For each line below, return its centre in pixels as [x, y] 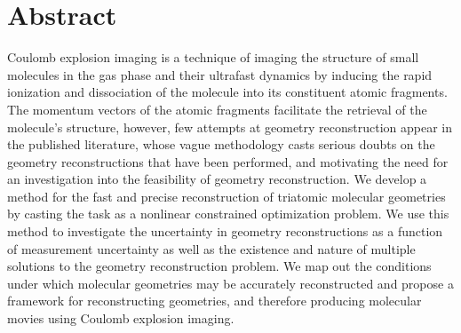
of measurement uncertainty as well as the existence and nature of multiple [211, 248]
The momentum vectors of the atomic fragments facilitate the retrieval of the [217, 109]
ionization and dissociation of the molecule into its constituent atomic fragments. [227, 92]
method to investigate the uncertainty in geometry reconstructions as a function [225, 231]
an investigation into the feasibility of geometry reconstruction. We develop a [217, 179]
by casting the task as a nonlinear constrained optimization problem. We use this [228, 214]
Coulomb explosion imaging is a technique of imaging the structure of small [213, 57]
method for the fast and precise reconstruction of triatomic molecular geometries [227, 196]
